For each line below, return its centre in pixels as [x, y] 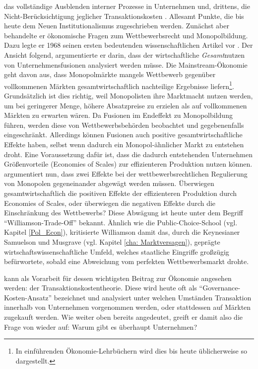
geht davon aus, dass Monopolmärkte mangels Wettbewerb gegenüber [110, 74]
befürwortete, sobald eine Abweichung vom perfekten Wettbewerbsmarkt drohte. [127, 261]
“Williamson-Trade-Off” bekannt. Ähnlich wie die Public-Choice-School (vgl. [121, 222]
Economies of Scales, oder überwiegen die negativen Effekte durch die [110, 203]
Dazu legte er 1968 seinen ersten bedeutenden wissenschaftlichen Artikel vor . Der [129, 45]
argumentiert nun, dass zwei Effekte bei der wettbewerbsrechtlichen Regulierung [126, 173]
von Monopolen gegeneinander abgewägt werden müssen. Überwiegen [109, 183]
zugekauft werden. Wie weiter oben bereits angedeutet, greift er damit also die [123, 317]
